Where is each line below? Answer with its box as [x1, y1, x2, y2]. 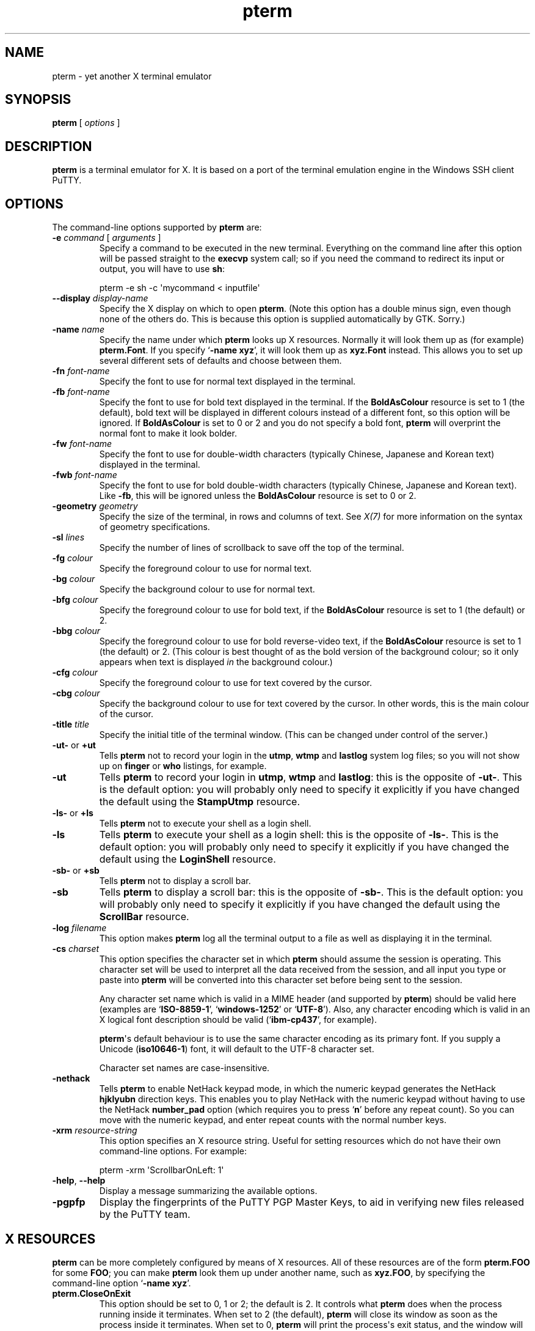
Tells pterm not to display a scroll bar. [99, 876, 251, 887]
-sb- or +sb [52, 865, 100, 876]
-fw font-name [52, 438, 112, 449]
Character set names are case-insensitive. [99, 1063, 270, 1074]
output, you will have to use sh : [99, 264, 225, 275]
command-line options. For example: [99, 1146, 247, 1157]
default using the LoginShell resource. [99, 853, 276, 866]
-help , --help [52, 1175, 106, 1186]
